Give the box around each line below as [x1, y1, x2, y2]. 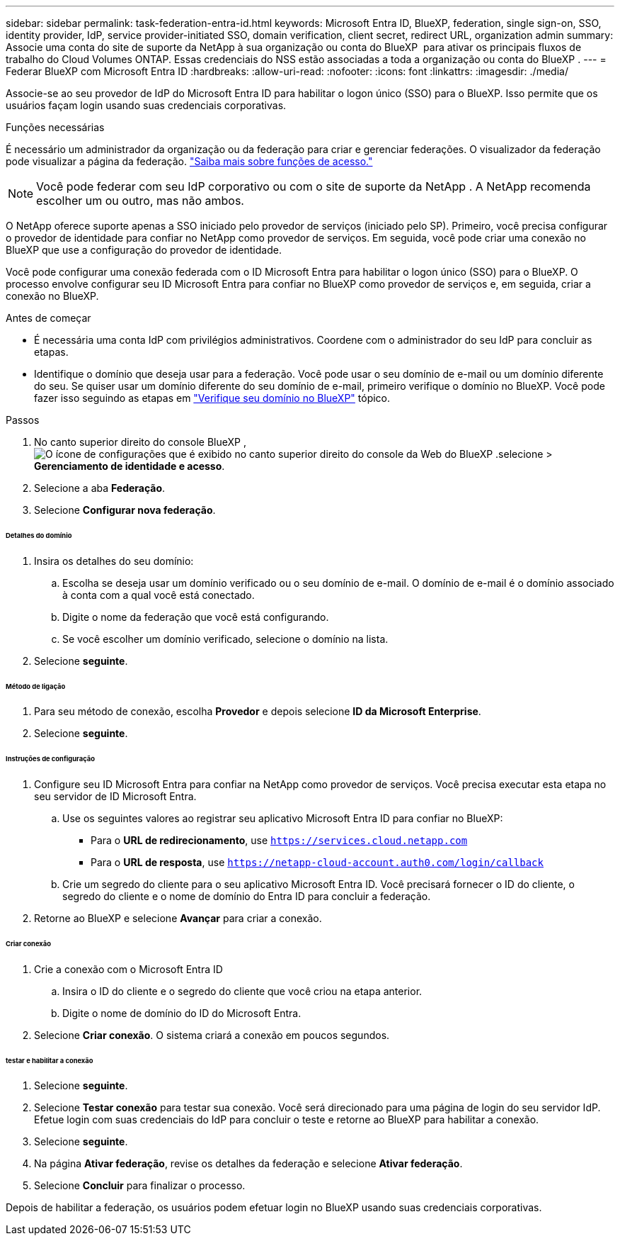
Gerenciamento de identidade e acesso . [34, 460, 225, 472]
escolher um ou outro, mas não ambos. [36, 193, 244, 208]
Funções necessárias [6, 121, 105, 133]
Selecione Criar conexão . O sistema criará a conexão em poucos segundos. [34, 1028, 390, 1041]
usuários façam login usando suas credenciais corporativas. [6, 99, 287, 111]
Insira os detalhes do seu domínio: [34, 554, 194, 567]
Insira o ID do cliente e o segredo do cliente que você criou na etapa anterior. [62, 984, 423, 997]
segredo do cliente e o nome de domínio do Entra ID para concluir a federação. [62, 890, 431, 903]
